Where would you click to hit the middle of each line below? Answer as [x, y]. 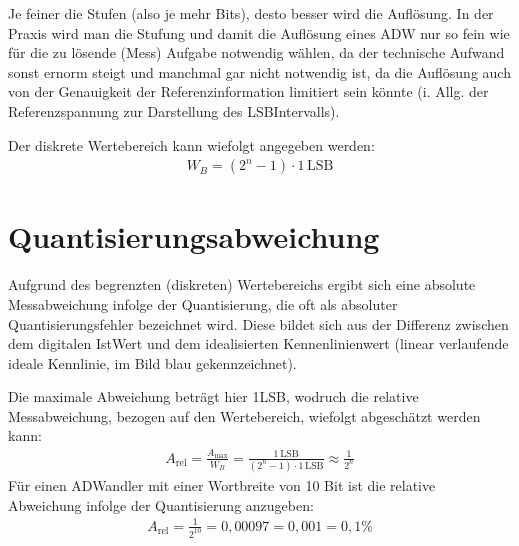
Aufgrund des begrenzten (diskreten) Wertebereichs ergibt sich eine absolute [242, 284]
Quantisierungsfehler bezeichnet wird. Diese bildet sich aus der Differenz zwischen [258, 323]
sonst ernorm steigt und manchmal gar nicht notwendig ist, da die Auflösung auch [259, 71]
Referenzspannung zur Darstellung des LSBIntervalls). [174, 110]
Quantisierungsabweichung [194, 236]
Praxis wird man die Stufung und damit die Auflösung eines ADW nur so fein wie [259, 32]
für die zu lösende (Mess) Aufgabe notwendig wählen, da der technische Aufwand [256, 52]
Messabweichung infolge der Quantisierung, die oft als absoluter [203, 303]
